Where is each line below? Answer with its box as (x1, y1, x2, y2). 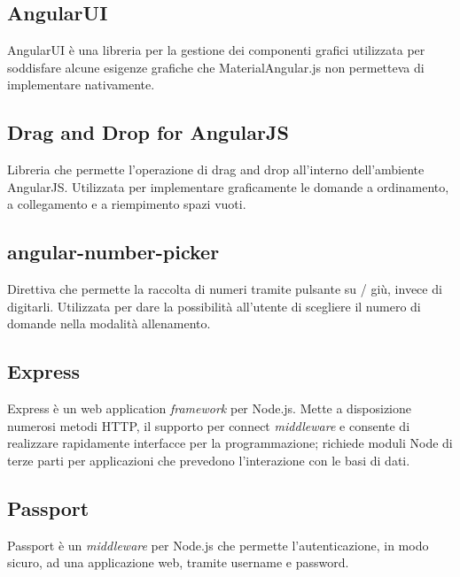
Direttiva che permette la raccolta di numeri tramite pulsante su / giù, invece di (7, 280, 442, 298)
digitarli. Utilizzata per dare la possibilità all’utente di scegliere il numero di (7, 296, 421, 315)
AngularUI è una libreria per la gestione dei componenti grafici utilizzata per (7, 41, 425, 59)
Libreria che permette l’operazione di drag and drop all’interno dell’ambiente (7, 160, 425, 179)
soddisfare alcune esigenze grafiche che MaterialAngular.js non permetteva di (7, 58, 425, 76)
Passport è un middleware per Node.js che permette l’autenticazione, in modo (7, 535, 429, 554)
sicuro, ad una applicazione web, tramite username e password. (7, 553, 349, 572)
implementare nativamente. (7, 75, 155, 94)
